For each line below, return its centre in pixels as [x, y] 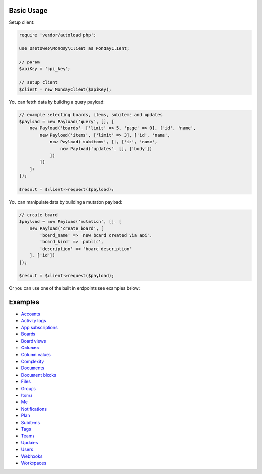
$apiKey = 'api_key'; [45, 69]
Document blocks [39, 375]
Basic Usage [28, 10]
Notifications [34, 409]
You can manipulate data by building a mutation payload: [66, 202]
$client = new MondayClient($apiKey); [65, 89]
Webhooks [32, 456]
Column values [36, 354]
